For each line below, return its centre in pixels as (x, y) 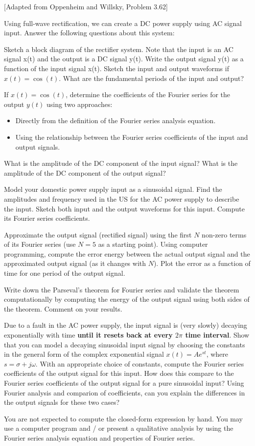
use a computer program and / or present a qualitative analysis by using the (119, 428)
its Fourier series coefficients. (47, 218)
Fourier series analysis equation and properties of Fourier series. (100, 437)
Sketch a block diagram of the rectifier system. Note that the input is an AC (119, 49)
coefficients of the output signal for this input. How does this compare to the (119, 373)
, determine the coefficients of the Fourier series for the (148, 94)
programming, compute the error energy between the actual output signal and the (127, 253)
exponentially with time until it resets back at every (88, 335)
